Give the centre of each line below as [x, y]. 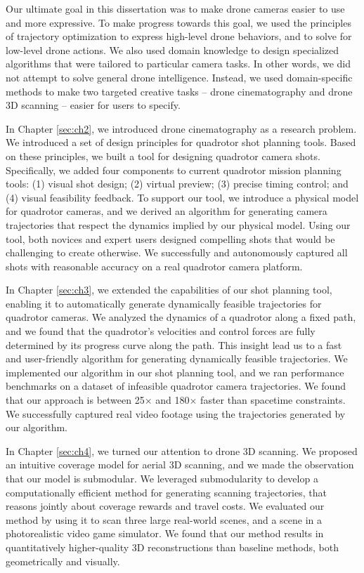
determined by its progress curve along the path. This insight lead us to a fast [174, 344]
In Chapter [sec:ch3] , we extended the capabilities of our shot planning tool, [169, 290]
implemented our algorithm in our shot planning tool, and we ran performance [175, 372]
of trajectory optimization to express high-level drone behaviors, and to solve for [179, 36]
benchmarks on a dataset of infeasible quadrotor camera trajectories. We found [176, 386]
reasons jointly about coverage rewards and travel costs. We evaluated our [165, 506]
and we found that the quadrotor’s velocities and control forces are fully [161, 331]
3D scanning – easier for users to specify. [93, 105]
